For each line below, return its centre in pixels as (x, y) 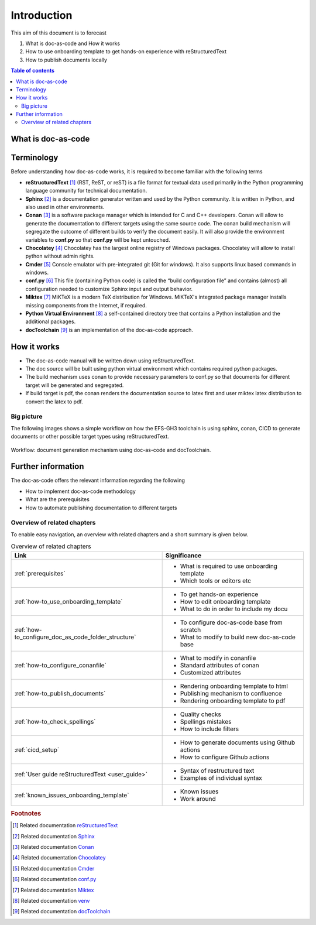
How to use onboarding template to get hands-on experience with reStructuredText (126, 52)
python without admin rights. (60, 256)
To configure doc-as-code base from (231, 622)
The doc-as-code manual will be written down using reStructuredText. (110, 361)
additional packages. (51, 321)
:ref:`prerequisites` (40, 573)
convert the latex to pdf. (54, 402)
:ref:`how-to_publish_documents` (60, 693)
